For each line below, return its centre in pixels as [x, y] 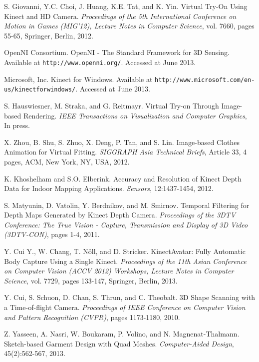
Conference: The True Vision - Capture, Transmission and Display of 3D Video [126, 224]
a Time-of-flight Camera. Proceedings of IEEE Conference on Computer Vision [125, 307]
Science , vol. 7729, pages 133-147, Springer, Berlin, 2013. [91, 280]
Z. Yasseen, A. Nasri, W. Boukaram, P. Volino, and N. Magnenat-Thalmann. [122, 334]
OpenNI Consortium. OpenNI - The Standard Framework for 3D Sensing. [117, 52]
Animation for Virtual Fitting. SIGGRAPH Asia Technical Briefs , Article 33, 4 [126, 152]
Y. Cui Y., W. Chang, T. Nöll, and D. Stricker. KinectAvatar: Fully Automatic [125, 251]
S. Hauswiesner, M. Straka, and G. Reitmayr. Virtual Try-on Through [112, 105]
